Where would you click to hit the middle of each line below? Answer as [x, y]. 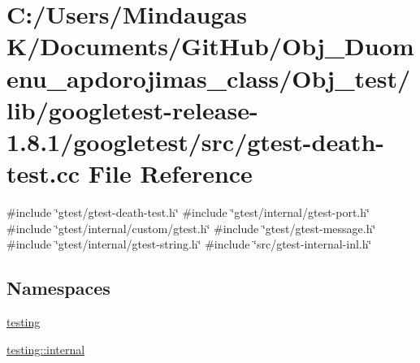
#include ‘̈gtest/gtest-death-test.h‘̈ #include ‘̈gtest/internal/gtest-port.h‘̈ [188, 212]
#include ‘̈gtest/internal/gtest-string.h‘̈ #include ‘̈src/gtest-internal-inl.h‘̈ [189, 244]
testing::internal [46, 349]
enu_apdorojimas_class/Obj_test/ [209, 78]
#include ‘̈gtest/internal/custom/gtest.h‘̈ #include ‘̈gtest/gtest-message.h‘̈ [191, 228]
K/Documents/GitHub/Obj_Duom [210, 46]
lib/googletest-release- [132, 109]
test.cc [43, 173]
